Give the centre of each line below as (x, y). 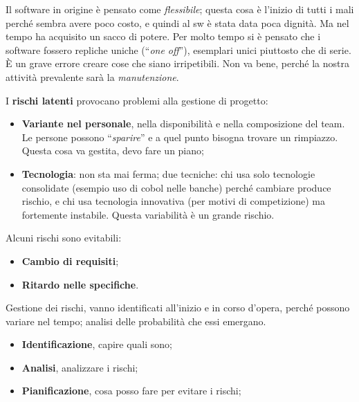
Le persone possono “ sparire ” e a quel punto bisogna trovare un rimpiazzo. (180, 137)
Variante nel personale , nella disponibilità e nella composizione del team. (183, 124)
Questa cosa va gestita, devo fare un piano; (113, 150)
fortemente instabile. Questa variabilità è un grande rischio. (148, 214)
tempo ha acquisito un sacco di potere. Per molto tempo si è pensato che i (163, 36)
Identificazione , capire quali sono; (97, 344)
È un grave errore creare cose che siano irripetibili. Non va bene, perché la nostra (178, 63)
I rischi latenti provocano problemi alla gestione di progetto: (137, 100)
